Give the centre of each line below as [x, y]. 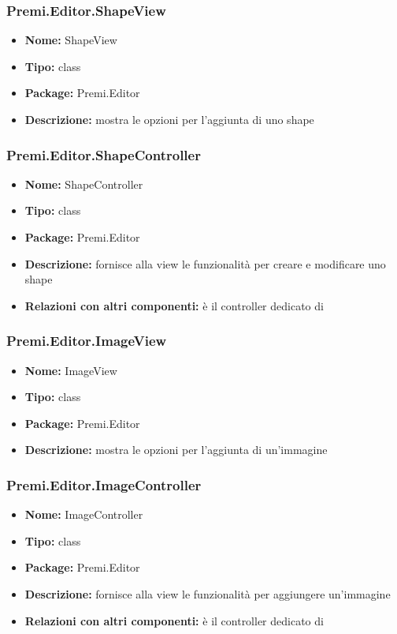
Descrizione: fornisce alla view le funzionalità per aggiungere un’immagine [208, 593]
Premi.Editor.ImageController [104, 484]
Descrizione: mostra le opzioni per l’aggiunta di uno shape [169, 119]
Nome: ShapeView [71, 40]
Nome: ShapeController [84, 184]
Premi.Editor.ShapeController [104, 154]
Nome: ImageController [84, 514]
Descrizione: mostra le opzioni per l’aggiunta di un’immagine [176, 450]
